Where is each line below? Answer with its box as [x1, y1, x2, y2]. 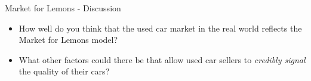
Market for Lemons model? [19, 33, 118, 46]
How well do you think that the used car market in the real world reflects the [19, 21, 302, 34]
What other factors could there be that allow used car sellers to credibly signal [19, 53, 306, 66]
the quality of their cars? [19, 65, 110, 77]
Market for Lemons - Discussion [5, 2, 121, 14]
